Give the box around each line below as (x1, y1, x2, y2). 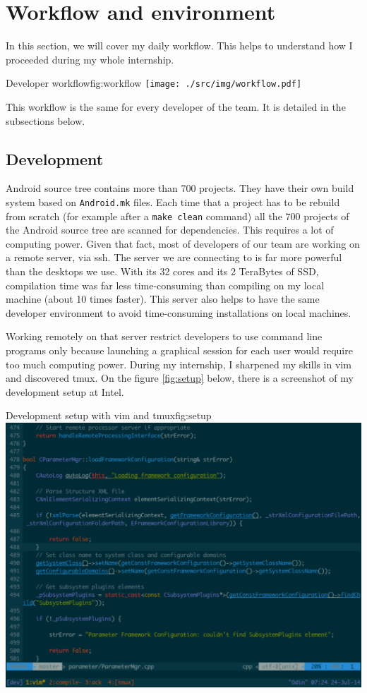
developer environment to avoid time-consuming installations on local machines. (6, 305, 351, 320)
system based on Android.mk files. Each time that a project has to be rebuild (6, 194, 340, 209)
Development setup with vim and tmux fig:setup (6, 408, 212, 423)
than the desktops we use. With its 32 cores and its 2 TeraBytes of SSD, (6, 264, 319, 279)
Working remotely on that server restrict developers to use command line (6, 329, 323, 344)
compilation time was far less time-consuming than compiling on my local (6, 277, 325, 292)
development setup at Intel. (6, 384, 124, 399)
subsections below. (6, 113, 85, 128)
